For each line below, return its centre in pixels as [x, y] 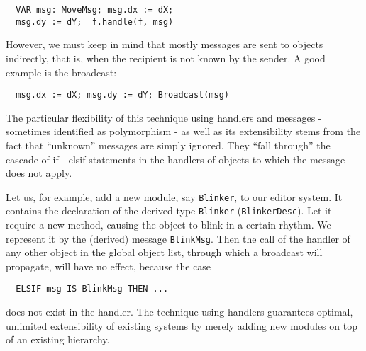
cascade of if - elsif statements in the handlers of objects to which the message [176, 159]
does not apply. [39, 173]
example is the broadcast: [61, 72]
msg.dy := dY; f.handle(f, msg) [95, 22]
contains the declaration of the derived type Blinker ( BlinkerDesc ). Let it [169, 211]
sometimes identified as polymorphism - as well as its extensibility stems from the [183, 131]
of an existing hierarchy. [58, 339]
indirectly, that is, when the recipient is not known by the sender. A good [166, 58]
